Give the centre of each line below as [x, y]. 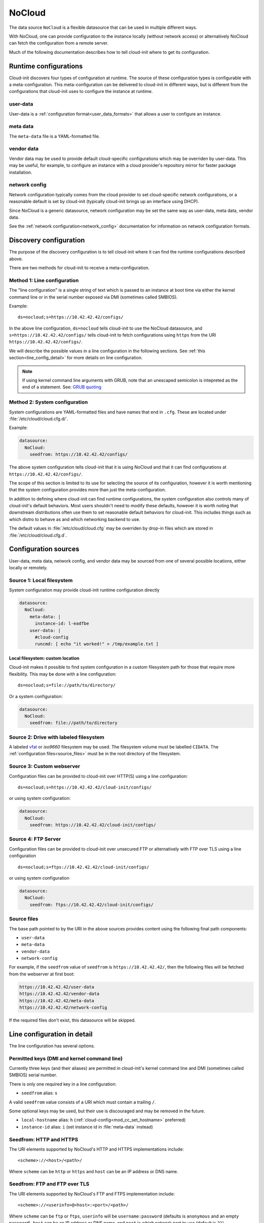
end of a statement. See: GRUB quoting [62, 387]
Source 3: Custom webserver [44, 767]
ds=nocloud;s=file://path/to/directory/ [67, 685]
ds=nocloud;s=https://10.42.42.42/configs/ [71, 317]
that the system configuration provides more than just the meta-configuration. [88, 490]
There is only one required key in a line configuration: [63, 1084]
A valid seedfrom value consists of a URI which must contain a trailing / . [82, 1102]
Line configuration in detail [51, 1034]
